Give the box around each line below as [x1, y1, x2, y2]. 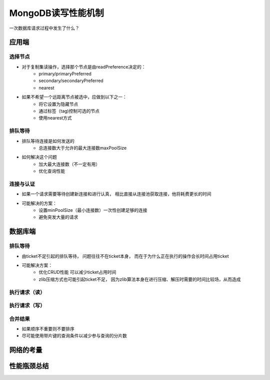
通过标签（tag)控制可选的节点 [38, 108, 100, 114]
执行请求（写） [9, 302, 45, 309]
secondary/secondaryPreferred [38, 78, 103, 84]
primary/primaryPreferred [38, 71, 92, 77]
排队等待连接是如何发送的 [21, 138, 74, 144]
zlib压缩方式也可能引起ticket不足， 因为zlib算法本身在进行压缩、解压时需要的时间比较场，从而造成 [38, 276, 241, 282]
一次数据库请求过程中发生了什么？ [9, 25, 79, 31]
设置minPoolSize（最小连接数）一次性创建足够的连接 [38, 207, 147, 213]
